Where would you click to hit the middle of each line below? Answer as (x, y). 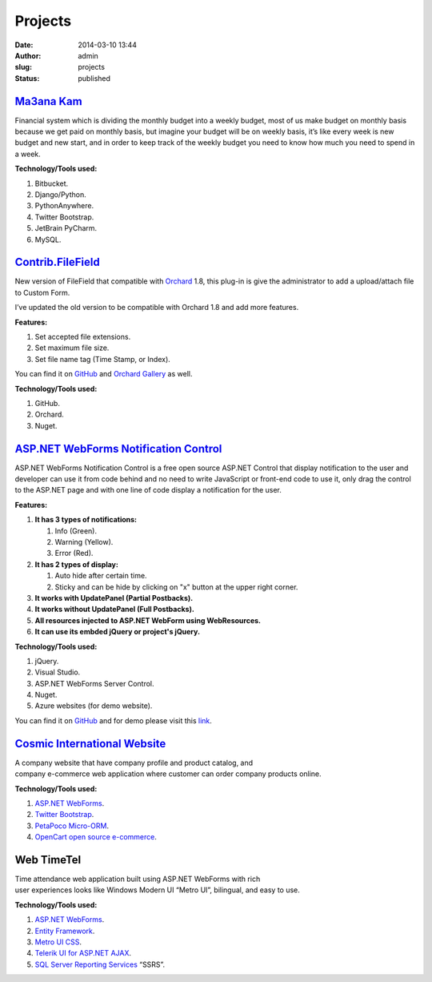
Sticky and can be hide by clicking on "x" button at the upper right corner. (176, 587)
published (94, 78)
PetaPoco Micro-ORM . (72, 826)
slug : (23, 67)
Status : (27, 78)
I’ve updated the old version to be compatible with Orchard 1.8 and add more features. (157, 308)
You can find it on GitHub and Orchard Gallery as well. (104, 374)
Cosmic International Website (90, 744)
